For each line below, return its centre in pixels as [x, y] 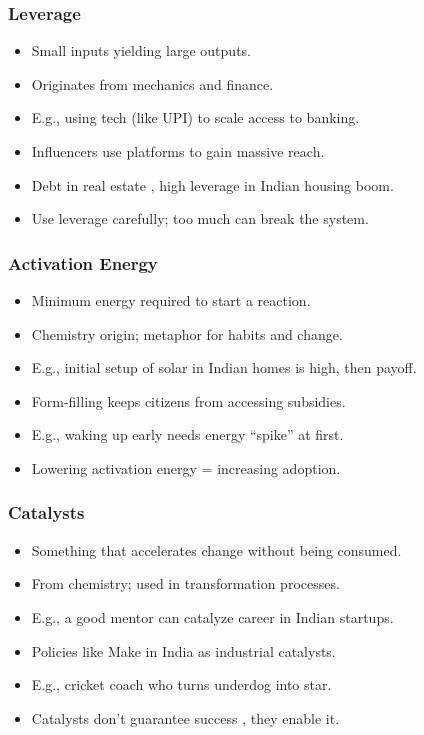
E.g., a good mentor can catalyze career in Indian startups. [212, 616]
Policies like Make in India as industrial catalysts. [183, 650]
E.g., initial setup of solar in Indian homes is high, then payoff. [224, 367]
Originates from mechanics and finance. [152, 83]
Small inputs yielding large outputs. [141, 50]
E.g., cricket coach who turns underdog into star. [181, 684]
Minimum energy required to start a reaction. [171, 300]
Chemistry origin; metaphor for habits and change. [187, 333]
